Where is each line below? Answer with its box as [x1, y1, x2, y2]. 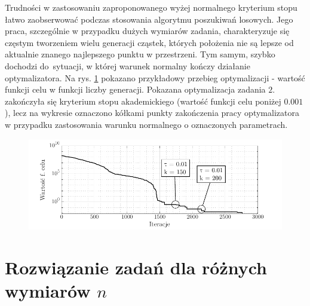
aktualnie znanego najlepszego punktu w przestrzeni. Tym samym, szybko [5, 48, 275, 60]
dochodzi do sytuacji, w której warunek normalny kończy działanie [5, 59, 250, 72]
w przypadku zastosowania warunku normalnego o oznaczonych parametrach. [5, 118, 288, 130]
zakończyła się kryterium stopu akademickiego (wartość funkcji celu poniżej [5, 94, 281, 107]
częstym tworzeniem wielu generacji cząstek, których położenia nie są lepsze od [5, 36, 294, 48]
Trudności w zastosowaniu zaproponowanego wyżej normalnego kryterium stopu [5, 1, 297, 13]
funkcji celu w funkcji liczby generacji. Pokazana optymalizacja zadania [5, 83, 266, 96]
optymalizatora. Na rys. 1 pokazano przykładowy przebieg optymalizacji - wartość [5, 71, 305, 84]
